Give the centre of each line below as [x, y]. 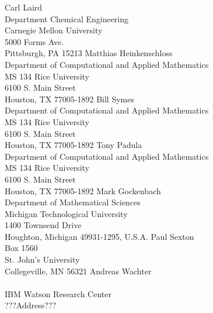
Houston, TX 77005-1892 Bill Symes [69, 99]
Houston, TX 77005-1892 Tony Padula [74, 145]
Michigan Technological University [66, 213]
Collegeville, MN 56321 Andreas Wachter [78, 271]
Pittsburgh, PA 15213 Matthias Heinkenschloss [89, 53]
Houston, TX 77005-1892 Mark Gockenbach [83, 190]
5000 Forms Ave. [34, 41]
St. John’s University [42, 259]
